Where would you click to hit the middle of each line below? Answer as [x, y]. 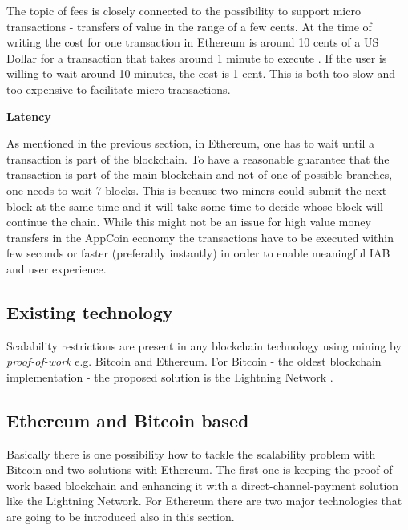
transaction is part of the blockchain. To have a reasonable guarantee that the [198, 158]
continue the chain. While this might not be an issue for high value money [189, 222]
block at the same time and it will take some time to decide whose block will [195, 206]
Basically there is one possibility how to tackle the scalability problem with [191, 453]
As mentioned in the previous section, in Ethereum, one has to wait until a [191, 143]
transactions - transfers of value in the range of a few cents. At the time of [189, 26]
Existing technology [90, 312]
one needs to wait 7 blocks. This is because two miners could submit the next [197, 190]
